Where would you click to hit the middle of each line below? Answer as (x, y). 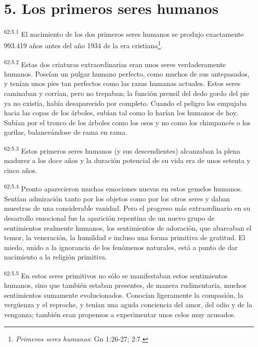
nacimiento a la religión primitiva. (56, 257)
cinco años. (21, 170)
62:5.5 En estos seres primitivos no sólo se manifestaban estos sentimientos (116, 274)
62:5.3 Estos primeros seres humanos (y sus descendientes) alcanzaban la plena (122, 150)
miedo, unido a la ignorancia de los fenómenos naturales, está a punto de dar (121, 247)
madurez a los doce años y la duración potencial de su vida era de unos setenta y (127, 160)
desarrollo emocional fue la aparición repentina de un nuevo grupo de (109, 217)
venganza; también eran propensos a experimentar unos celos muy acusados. (120, 314)
